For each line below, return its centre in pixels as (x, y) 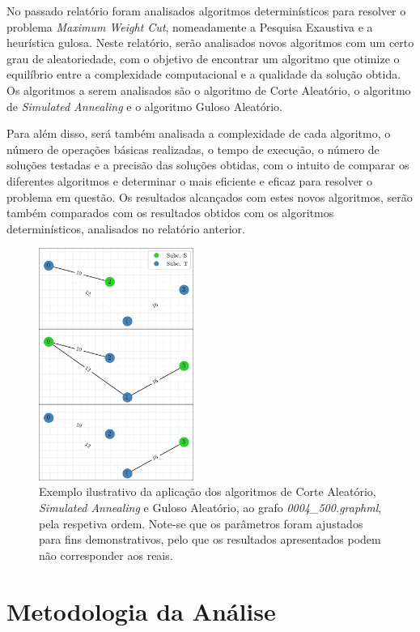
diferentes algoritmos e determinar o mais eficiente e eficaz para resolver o (190, 180)
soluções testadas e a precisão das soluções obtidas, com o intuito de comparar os (208, 165)
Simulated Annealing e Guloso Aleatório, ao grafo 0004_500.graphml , (210, 507)
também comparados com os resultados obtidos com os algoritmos (170, 213)
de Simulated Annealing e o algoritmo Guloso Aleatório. (145, 106)
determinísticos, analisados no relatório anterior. (126, 228)
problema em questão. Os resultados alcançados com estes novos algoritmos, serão (210, 196)
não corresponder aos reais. (106, 555)
